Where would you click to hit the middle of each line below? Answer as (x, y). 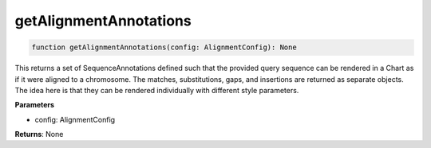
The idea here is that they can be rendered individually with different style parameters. (157, 90)
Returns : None (39, 134)
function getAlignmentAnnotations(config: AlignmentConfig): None (164, 47)
